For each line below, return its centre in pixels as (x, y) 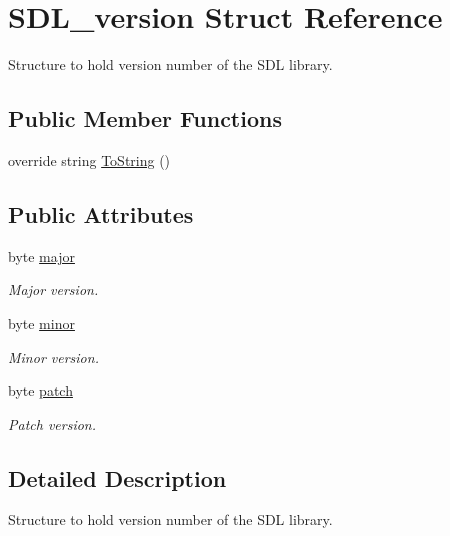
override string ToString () (89, 159)
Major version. (53, 289)
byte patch (40, 390)
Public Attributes (101, 213)
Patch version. (52, 423)
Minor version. (53, 356)
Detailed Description (117, 477)
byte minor (41, 322)
